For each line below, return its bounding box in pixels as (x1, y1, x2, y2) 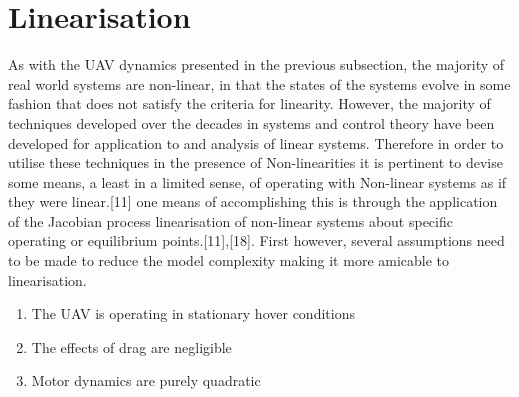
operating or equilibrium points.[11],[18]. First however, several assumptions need (8, 230, 505, 251)
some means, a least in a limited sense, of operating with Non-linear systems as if (8, 171, 507, 192)
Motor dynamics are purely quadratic (31, 370, 261, 391)
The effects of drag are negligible (31, 336, 232, 357)
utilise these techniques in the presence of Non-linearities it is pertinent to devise (8, 152, 503, 173)
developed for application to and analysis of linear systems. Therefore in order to (8, 132, 504, 153)
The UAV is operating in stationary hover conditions (31, 303, 355, 324)
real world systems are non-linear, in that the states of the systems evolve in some (8, 73, 511, 94)
